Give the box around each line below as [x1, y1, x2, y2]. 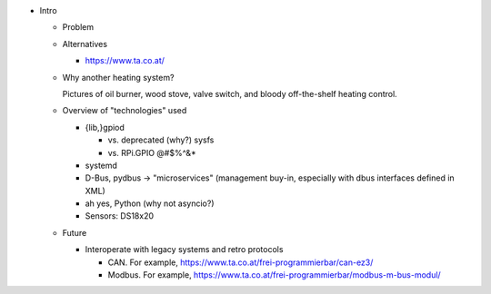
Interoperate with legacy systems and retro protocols [85, 244, 284, 255]
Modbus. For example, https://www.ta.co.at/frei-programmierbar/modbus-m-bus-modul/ [107, 269, 441, 280]
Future [62, 227, 87, 238]
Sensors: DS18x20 [85, 211, 155, 221]
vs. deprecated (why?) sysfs [107, 134, 215, 145]
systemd [85, 160, 118, 171]
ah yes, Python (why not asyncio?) [85, 198, 215, 209]
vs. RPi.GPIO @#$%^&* [107, 147, 197, 158]
